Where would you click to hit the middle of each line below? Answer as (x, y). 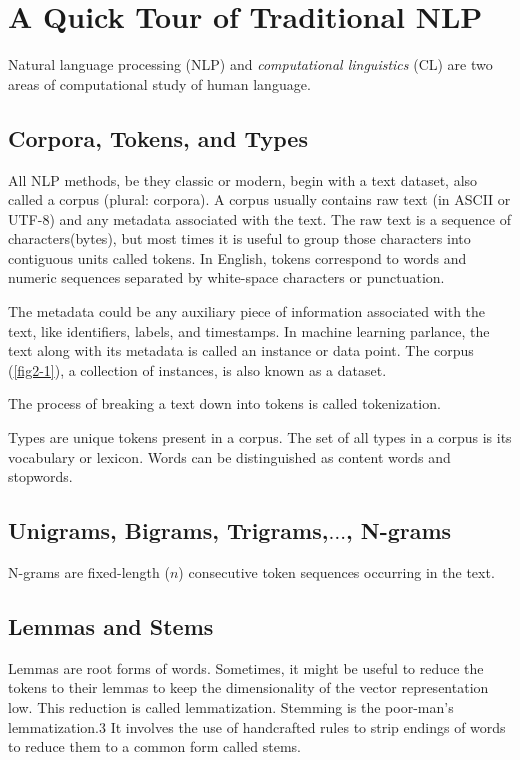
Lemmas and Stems (111, 626)
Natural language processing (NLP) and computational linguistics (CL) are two (250, 64)
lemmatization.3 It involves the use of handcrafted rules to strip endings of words (257, 726)
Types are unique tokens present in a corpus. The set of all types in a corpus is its (260, 437)
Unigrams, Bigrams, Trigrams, (168, 530)
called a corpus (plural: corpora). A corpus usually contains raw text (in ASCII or (259, 199)
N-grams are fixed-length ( (89, 572)
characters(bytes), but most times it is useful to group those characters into (239, 238)
